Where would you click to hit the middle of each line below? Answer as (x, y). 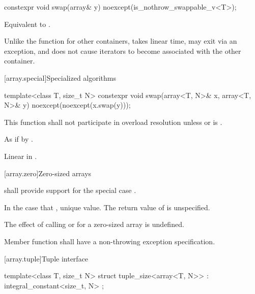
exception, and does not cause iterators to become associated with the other (123, 51)
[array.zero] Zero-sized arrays (48, 173)
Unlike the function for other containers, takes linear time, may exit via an (121, 41)
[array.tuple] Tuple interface (46, 258)
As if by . (19, 139)
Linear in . (21, 156)
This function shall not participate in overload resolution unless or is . (113, 122)
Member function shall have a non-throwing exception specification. (110, 241)
